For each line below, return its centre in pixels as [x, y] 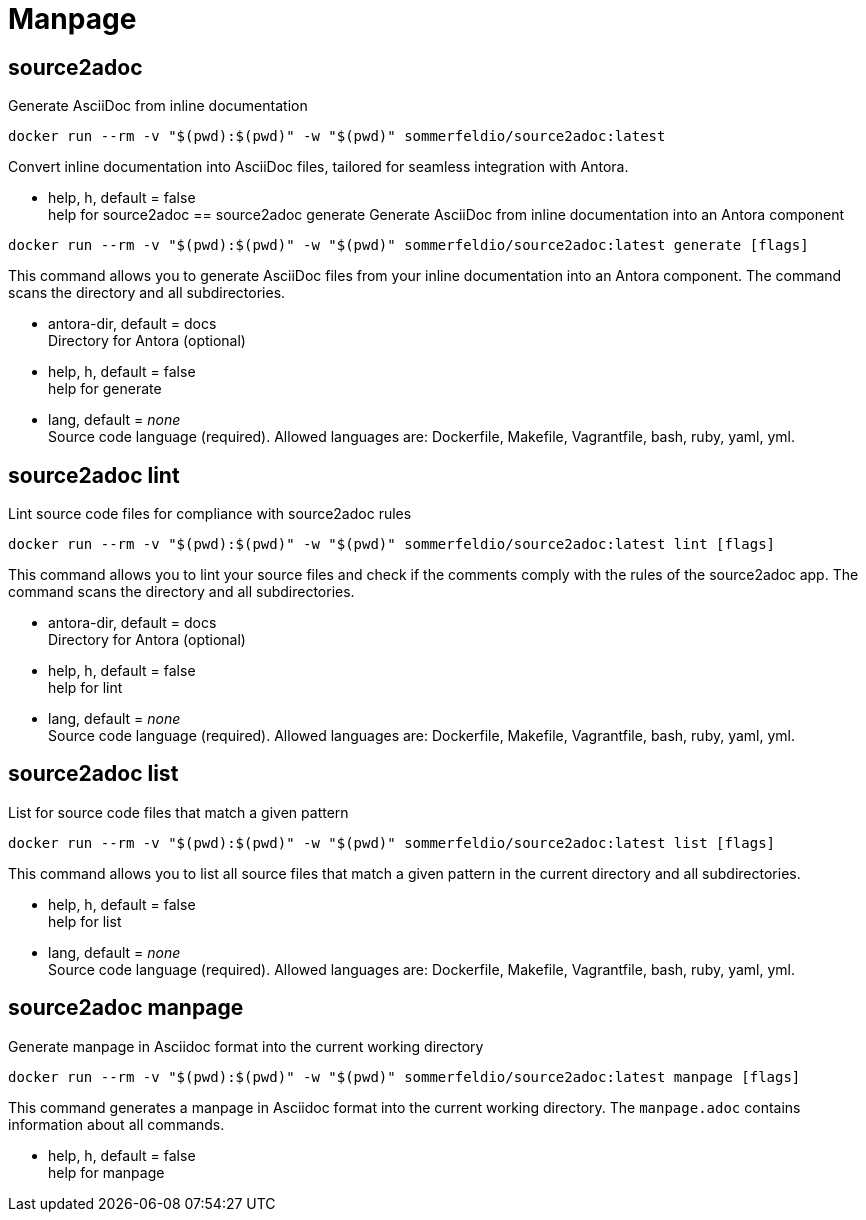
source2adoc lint [94, 475]
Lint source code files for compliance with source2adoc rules [210, 514]
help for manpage [106, 1172]
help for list [85, 921]
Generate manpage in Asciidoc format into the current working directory [246, 1046]
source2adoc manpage [126, 1008]
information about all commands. [116, 1124]
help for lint [85, 688]
